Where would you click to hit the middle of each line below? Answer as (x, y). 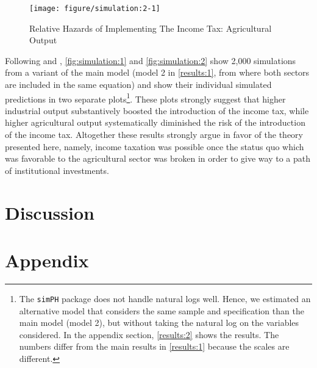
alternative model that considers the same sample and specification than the (162, 310)
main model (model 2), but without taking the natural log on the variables (159, 323)
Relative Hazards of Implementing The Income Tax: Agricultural (151, 28)
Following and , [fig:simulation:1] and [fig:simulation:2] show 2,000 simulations (151, 60)
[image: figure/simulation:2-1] (95, 9)
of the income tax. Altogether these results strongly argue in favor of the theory (154, 135)
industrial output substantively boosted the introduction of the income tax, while (157, 110)
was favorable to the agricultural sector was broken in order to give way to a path (158, 158)
